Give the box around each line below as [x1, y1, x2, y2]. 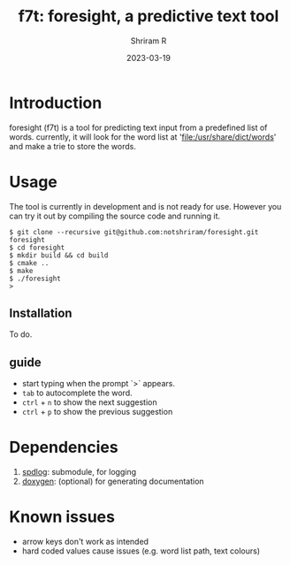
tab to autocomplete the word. [21, 387, 133, 399]
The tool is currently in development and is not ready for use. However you [9, 201, 282, 211]
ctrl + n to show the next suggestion [21, 397, 157, 408]
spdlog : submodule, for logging [21, 467, 137, 477]
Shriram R [130, 35, 167, 46]
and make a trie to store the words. [9, 141, 137, 151]
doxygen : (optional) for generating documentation [21, 476, 205, 487]
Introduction [9, 93, 103, 112]
